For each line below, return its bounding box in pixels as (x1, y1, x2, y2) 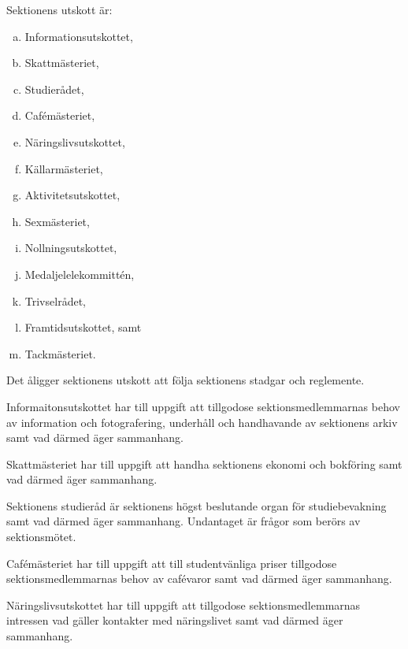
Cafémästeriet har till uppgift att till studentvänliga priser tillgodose (6, 554, 337, 571)
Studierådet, (24, 80, 84, 97)
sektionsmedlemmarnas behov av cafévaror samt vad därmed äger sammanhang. (6, 570, 392, 587)
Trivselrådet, (24, 292, 86, 309)
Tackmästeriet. (24, 345, 96, 362)
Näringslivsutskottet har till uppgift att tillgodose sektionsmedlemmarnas (6, 596, 361, 613)
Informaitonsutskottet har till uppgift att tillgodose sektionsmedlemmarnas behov (6, 398, 400, 414)
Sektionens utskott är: (6, 2, 113, 17)
